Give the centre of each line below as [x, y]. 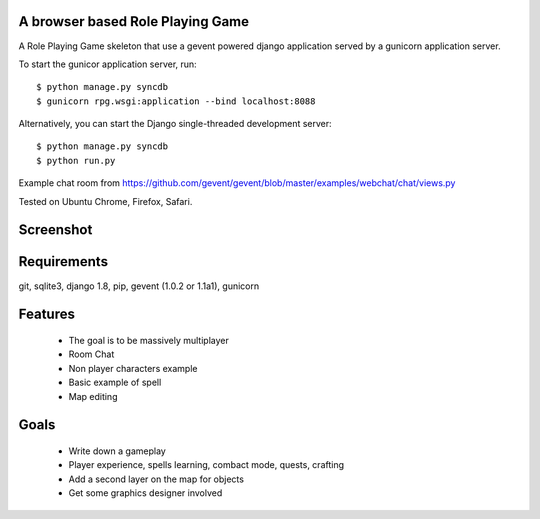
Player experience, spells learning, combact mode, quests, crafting [206, 465]
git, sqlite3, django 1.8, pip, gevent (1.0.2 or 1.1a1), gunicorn [139, 286]
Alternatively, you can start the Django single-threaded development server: [175, 124]
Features [46, 314]
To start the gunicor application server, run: [107, 64]
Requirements [63, 261]
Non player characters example [133, 368]
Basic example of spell [115, 382]
